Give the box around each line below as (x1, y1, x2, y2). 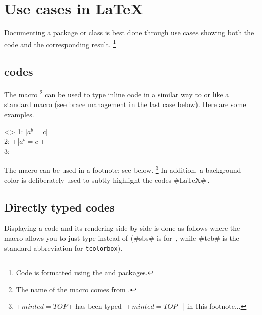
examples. (4, 109, 34, 120)
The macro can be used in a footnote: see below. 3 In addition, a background (4, 163, 241, 175)
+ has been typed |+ (67, 301, 132, 311)
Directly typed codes (4, 199, 115, 215)
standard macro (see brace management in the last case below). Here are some (4, 99, 246, 110)
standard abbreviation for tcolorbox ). (4, 242, 123, 253)
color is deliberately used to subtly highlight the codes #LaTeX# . (4, 174, 210, 185)
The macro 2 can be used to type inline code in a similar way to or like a (4, 88, 229, 99)
